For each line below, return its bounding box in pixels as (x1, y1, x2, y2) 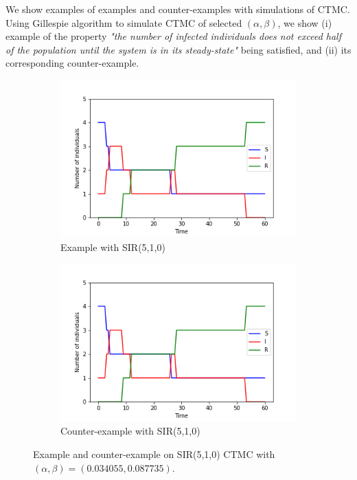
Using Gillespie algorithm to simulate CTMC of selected (5, 15, 242, 30)
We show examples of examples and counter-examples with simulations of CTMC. (5, 2, 350, 16)
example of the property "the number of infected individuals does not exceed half (5, 29, 341, 43)
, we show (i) (277, 15, 332, 30)
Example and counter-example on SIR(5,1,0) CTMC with (33, 447, 275, 461)
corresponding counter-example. (5, 56, 139, 70)
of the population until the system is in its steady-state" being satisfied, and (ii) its (5, 42, 352, 56)
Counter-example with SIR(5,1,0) (60, 424, 200, 438)
